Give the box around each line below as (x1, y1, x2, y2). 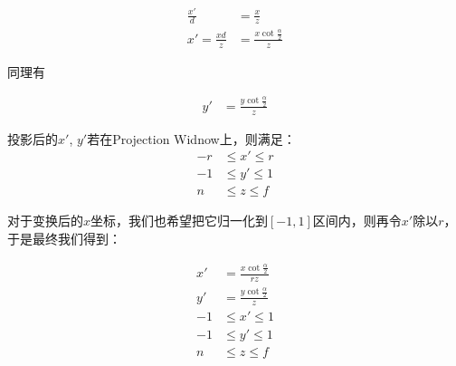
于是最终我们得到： (7, 229, 121, 248)
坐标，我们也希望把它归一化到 (90, 211, 269, 230)
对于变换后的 (7, 211, 83, 230)
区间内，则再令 (312, 211, 402, 230)
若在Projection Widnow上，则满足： (87, 129, 296, 148)
